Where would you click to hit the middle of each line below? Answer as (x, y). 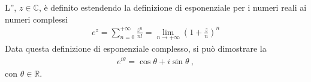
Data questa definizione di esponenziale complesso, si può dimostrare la (136, 48)
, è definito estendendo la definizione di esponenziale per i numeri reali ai (173, 7)
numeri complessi (36, 19)
